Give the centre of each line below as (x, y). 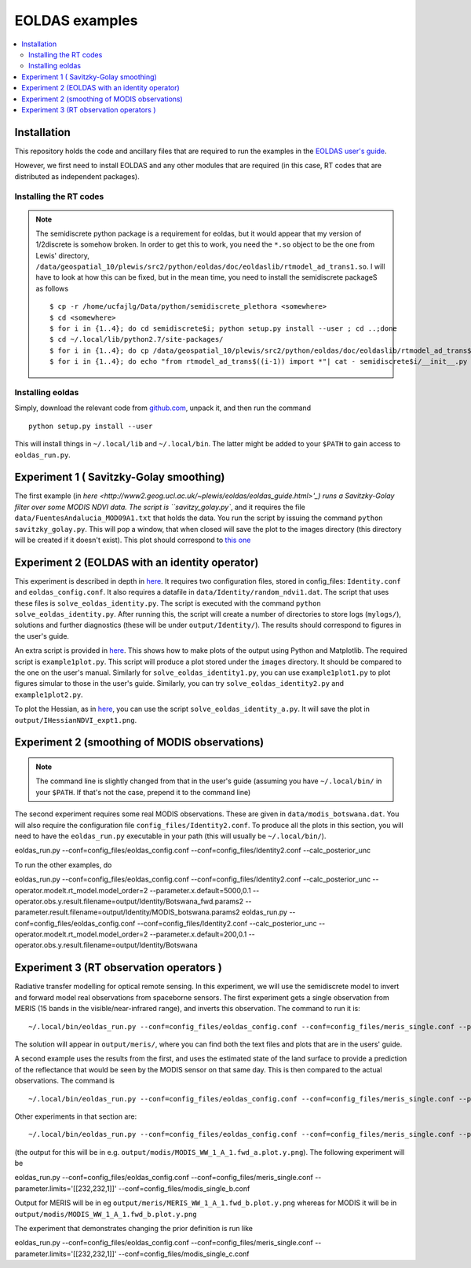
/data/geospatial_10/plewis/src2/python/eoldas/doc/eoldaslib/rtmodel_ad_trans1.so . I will (210, 266)
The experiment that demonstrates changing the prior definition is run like (134, 1229)
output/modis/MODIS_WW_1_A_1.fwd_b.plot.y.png (106, 1214)
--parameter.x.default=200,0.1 (198, 934)
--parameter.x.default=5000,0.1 (200, 890)
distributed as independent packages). (77, 176)
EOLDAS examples (76, 20)
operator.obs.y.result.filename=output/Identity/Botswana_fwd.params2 (129, 901)
